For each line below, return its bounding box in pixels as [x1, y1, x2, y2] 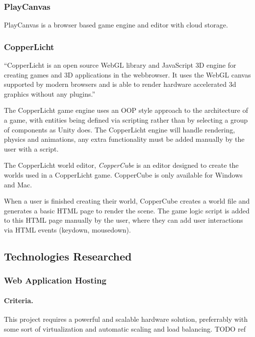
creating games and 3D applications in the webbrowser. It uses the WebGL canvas [4, 69, 251, 79]
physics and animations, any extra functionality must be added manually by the [4, 134, 245, 144]
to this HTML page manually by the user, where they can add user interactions [4, 215, 243, 225]
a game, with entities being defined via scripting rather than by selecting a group [4, 115, 248, 125]
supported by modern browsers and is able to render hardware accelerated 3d [4, 79, 236, 89]
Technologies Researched [4, 248, 132, 263]
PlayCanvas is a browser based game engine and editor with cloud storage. [4, 20, 228, 30]
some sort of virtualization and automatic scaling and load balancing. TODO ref [4, 323, 246, 334]
